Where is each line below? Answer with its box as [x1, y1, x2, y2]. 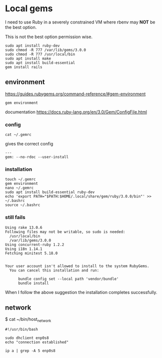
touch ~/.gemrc [5, 177, 36, 182]
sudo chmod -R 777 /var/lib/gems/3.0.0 [5, 47, 86, 52]
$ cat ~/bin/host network [5, 316, 51, 323]
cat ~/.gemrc [5, 133, 32, 137]
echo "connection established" [5, 340, 69, 345]
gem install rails [5, 65, 42, 69]
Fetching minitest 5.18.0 [5, 250, 58, 256]
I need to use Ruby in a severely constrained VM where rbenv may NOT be [5, 19, 155, 25]
